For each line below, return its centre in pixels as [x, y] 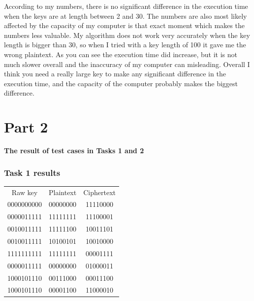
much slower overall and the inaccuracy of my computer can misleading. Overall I [127, 64]
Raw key [25, 192]
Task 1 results [32, 172]
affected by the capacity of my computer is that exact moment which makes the [124, 25]
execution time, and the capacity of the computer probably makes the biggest [121, 83]
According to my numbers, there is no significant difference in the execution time [126, 6]
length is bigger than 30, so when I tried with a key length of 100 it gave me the [125, 45]
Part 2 [26, 127]
